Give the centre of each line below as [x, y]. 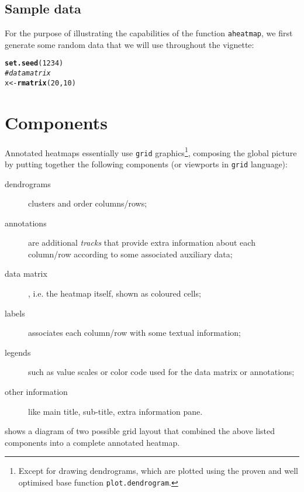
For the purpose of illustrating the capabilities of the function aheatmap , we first [149, 33]
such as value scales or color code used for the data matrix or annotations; [161, 372]
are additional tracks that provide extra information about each [142, 242]
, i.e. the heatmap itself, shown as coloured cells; [115, 293]
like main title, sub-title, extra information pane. [115, 411]
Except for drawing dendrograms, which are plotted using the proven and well [158, 471]
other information [36, 392]
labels [15, 313]
